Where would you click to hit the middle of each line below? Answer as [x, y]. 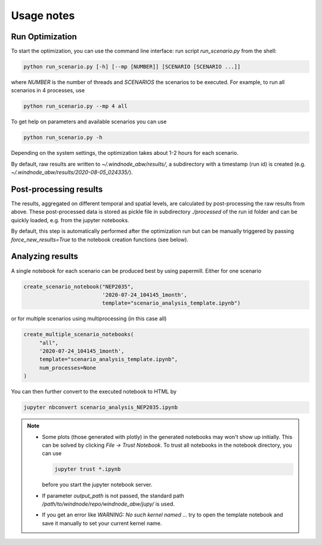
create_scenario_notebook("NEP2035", [79, 286]
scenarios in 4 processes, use [48, 91]
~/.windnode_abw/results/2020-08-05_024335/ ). [72, 172]
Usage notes [43, 15]
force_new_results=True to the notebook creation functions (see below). [100, 239]
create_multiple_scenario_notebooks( [79, 334]
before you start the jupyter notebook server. [97, 485]
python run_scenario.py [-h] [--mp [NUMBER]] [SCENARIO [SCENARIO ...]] [132, 67]
